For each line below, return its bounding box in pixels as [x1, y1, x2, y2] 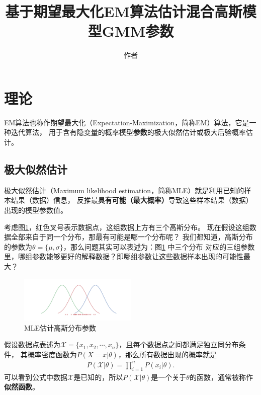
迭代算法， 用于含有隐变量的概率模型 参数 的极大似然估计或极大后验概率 [11, 127, 246, 137]
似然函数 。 [4, 381, 39, 392]
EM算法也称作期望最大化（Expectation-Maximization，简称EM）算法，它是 [4, 117, 249, 127]
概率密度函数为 [27, 349, 77, 359]
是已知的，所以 [73, 371, 123, 382]
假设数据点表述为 [4, 339, 60, 350]
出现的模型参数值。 [4, 205, 67, 215]
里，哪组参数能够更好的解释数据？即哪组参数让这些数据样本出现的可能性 [4, 251, 243, 262]
